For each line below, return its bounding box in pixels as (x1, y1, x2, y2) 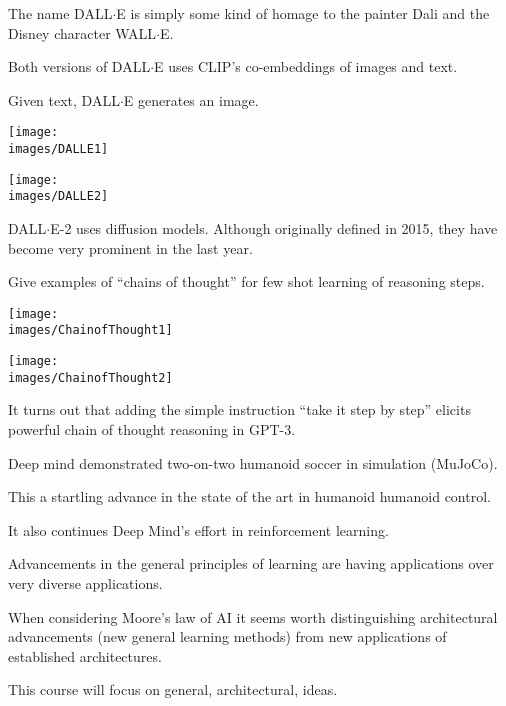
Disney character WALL (8, 22, 157, 43)
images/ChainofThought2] (8, 370, 173, 385)
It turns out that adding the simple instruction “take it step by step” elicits (8, 399, 471, 420)
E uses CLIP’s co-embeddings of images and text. (154, 56, 458, 77)
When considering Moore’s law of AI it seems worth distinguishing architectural (8, 606, 498, 627)
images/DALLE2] (8, 189, 109, 204)
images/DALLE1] (8, 142, 109, 157)
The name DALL (8, 3, 113, 23)
